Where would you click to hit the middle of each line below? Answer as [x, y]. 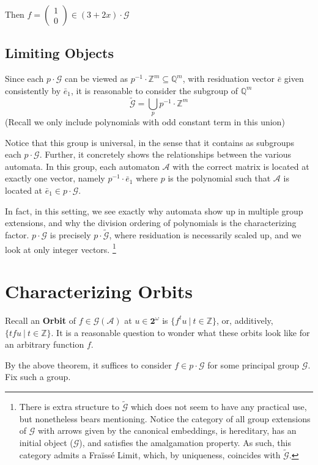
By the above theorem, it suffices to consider [88, 364]
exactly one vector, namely [55, 178]
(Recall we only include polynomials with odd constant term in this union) [145, 122]
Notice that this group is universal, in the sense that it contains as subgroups [150, 142]
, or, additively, [245, 320]
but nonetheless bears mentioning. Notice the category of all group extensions [165, 418]
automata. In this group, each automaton [82, 166]
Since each [24, 79]
